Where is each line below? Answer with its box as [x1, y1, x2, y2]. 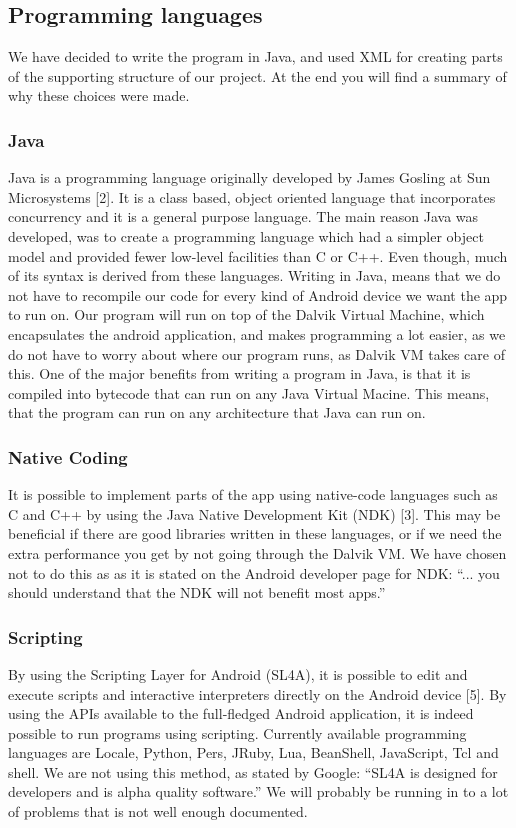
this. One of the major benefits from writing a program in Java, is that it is [8, 363, 471, 384]
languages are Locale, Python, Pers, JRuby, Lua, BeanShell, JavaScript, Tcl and [8, 742, 499, 763]
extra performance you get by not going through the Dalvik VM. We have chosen [8, 542, 507, 563]
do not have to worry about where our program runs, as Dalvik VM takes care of [8, 343, 505, 364]
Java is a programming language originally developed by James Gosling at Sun [8, 167, 491, 188]
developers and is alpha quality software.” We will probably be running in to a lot [8, 781, 509, 802]
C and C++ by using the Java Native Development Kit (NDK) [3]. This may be [8, 503, 501, 524]
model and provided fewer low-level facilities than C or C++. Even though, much [8, 245, 508, 266]
